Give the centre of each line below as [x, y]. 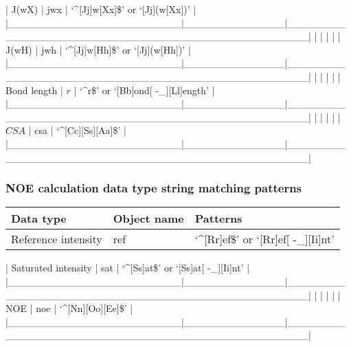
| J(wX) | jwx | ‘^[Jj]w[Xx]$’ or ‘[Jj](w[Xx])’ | [101, 9]
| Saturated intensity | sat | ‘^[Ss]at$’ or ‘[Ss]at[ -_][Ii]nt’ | [128, 268]
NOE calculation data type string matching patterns [154, 188]
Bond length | [34, 90]
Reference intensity [57, 239]
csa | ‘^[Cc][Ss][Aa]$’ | [80, 130]
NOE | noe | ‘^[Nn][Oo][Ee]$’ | [69, 308]
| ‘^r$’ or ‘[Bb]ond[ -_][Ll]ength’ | [144, 90]
